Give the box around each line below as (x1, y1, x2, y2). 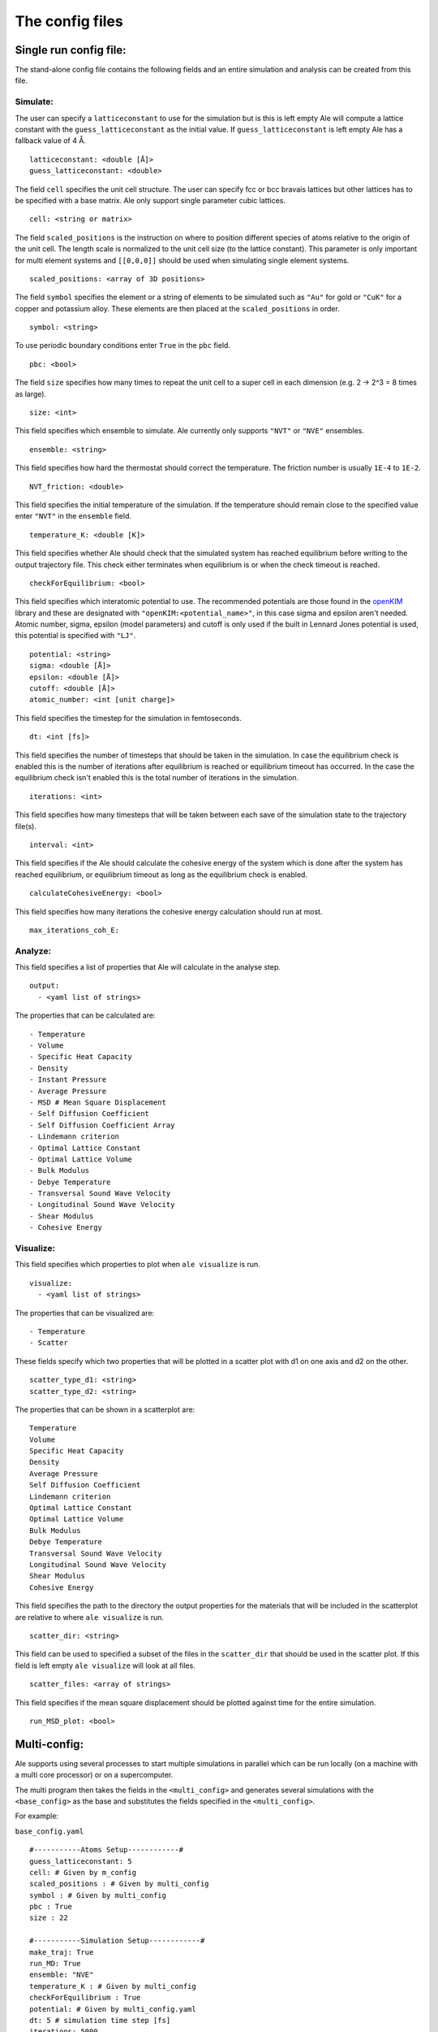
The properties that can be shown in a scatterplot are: (15, 1405, 195, 1414)
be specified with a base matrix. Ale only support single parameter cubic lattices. (15, 195, 286, 205)
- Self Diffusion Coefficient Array (29, 1120, 175, 1130)
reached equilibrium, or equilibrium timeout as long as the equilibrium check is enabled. (15, 870, 308, 879)
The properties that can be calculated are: (15, 1010, 156, 1020)
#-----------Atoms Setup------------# (29, 1845, 184, 1855)
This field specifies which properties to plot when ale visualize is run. (15, 1260, 261, 1270)
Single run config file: (15, 43, 127, 57)
